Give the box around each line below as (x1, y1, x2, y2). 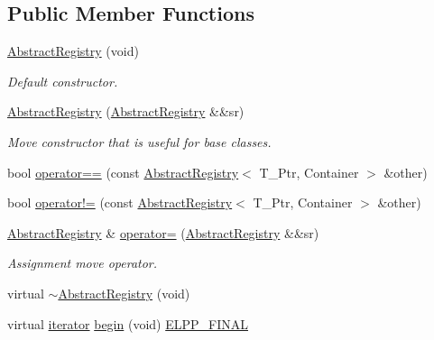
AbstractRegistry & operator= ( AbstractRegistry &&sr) (7, 223, 319, 242)
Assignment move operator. (7, 253, 158, 272)
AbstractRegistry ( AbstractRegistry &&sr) (7, 102, 245, 121)
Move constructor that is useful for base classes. (7, 132, 272, 151)
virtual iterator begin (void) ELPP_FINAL (7, 314, 249, 333)
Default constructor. (7, 71, 118, 90)
